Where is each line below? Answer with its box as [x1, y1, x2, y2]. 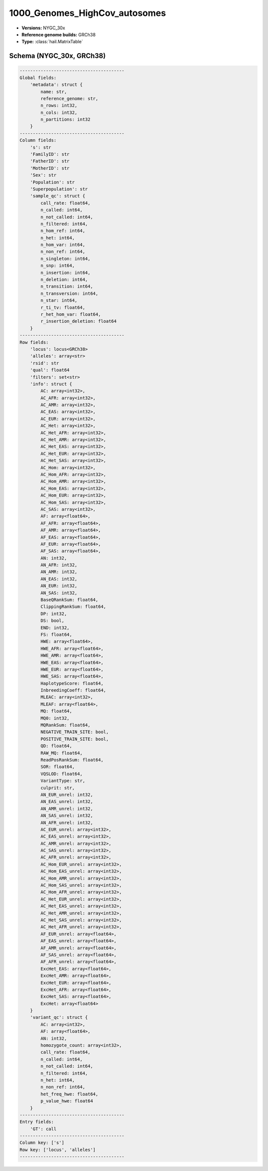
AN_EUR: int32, [40, 583, 78, 589]
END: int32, [40, 625, 69, 630]
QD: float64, [40, 743, 72, 749]
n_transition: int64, [40, 284, 93, 290]
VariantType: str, [40, 778, 85, 783]
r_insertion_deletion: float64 [40, 318, 117, 324]
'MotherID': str [30, 165, 69, 171]
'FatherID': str [30, 158, 69, 164]
